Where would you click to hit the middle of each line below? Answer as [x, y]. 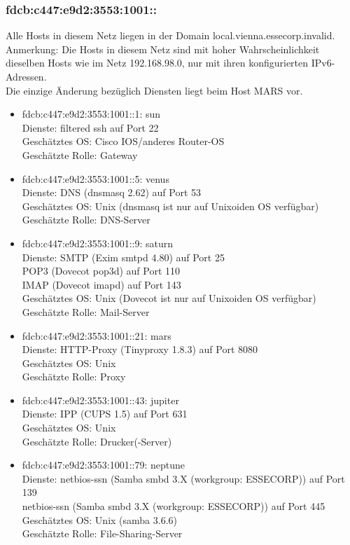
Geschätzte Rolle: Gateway [80, 154]
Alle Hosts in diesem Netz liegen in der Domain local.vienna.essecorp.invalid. [170, 35]
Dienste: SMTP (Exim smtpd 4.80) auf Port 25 [123, 257]
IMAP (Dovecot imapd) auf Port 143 [101, 284]
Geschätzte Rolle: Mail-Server [86, 311]
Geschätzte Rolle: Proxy [74, 377]
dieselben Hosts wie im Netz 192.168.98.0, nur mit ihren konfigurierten [157, 63]
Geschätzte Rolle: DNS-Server [86, 220]
